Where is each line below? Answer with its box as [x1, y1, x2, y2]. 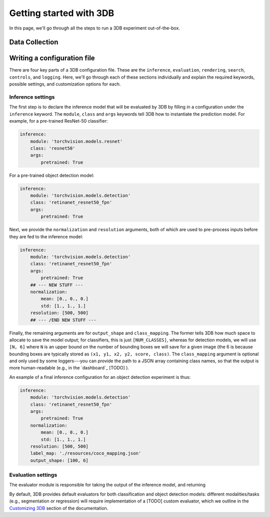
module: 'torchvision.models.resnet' [30, 138, 123, 144]
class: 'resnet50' [30, 145, 75, 151]
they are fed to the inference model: [9, 233, 83, 240]
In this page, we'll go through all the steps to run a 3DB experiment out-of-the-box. [9, 25, 180, 31]
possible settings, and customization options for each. [9, 81, 121, 87]
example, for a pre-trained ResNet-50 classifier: [9, 118, 108, 124]
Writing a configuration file [9, 54, 95, 63]
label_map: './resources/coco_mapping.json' [30, 450, 141, 456]
